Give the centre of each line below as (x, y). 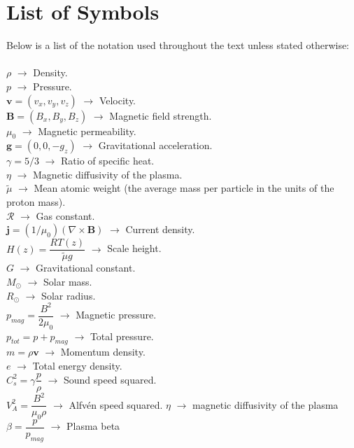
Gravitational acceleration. (155, 145)
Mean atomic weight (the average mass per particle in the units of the (184, 188)
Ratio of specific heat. (107, 161)
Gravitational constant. (86, 268)
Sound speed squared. (110, 379)
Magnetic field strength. (161, 115)
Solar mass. (68, 281)
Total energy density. (77, 365)
